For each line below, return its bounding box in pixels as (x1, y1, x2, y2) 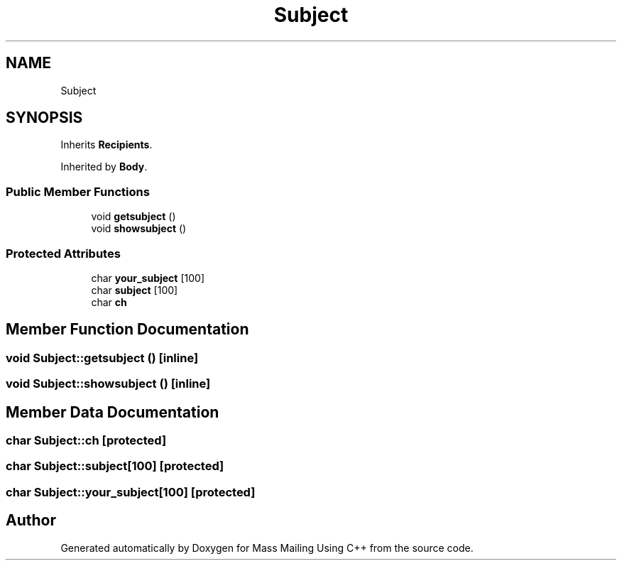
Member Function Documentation (6, 320, 249, 339)
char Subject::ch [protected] (6, 433, 167, 447)
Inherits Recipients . (60, 138, 153, 151)
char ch (91, 295, 127, 308)
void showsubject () (91, 222, 187, 235)
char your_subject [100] (91, 271, 204, 284)
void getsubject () (91, 210, 176, 223)
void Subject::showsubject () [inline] (6, 376, 211, 391)
